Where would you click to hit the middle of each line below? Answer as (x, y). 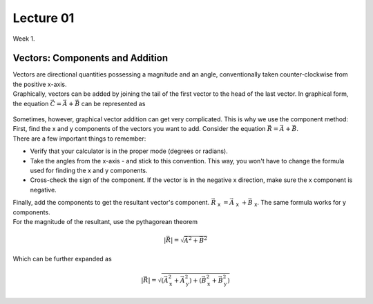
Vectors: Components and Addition (90, 58)
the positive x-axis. (40, 84)
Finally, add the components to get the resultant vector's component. (111, 203)
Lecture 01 (44, 18)
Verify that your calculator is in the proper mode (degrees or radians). (129, 151)
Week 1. (24, 39)
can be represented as (113, 103)
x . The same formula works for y (300, 203)
